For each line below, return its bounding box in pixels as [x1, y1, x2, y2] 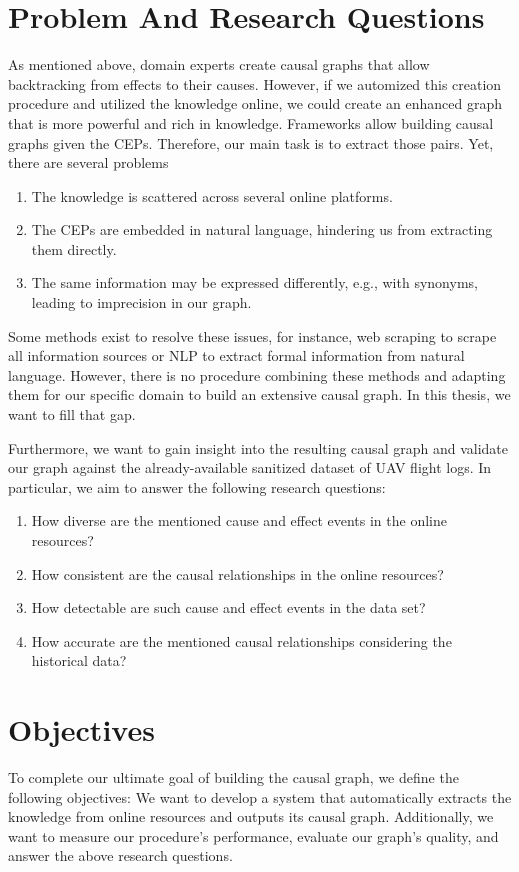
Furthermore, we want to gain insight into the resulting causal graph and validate [8, 437, 508, 458]
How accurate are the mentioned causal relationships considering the [31, 630, 452, 651]
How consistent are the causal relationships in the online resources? [31, 563, 444, 584]
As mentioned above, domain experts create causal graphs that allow [8, 54, 430, 75]
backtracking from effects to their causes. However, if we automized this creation [8, 73, 502, 94]
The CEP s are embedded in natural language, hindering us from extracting [31, 219, 493, 240]
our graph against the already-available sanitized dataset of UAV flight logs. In [8, 457, 492, 478]
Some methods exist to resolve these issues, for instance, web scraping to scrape [8, 325, 497, 346]
